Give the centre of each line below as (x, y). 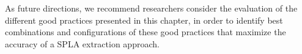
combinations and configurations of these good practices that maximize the (145, 32)
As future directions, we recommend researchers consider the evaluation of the (151, 8)
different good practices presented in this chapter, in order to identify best (144, 20)
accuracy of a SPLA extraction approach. (82, 43)
